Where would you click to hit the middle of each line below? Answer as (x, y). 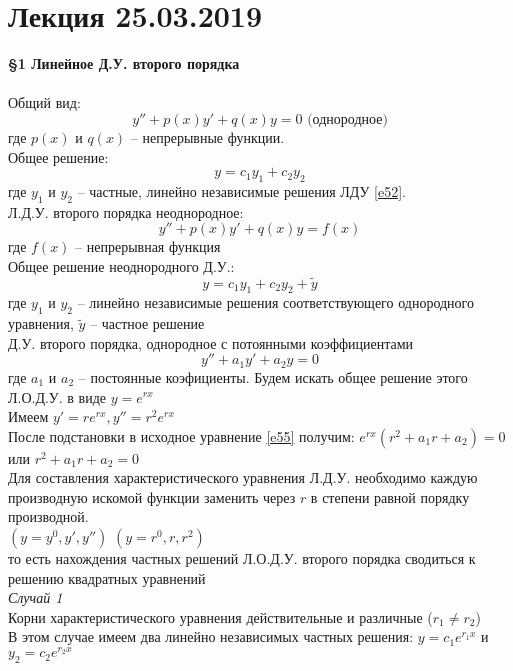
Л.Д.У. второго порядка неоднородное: (126, 211)
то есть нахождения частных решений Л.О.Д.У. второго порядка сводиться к (242, 558)
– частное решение (147, 323)
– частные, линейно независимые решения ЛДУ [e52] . (241, 190)
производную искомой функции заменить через (152, 496)
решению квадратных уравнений (107, 577)
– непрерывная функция (148, 246)
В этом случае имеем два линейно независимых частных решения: (211, 636)
